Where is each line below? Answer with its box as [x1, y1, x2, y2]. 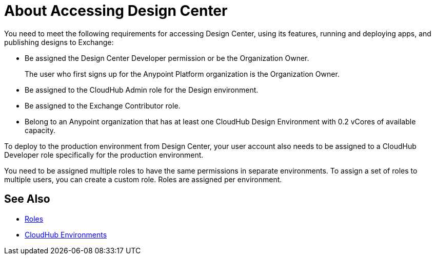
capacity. [25, 125, 56, 135]
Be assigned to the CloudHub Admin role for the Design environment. [25, 85, 259, 94]
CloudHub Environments [25, 230, 107, 239]
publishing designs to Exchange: [4, 37, 114, 47]
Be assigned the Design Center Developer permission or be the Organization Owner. [25, 53, 309, 62]
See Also [4, 192, 50, 206]
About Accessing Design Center [4, 2, 228, 19]
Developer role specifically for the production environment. [4, 150, 204, 159]
